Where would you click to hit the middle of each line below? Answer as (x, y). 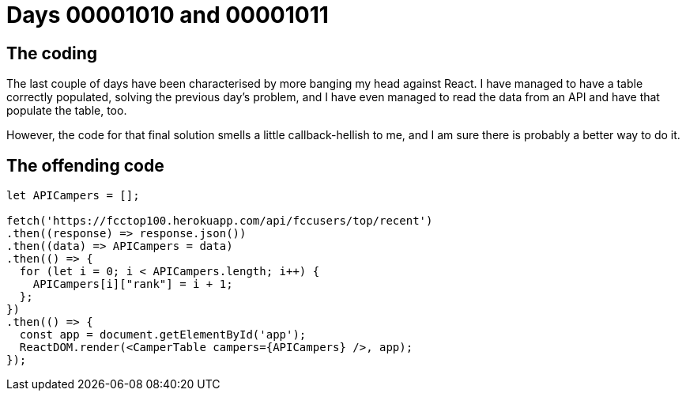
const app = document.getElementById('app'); (163, 335)
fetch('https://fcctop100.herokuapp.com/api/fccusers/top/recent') (220, 221)
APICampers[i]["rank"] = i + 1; (133, 284)
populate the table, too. (67, 111)
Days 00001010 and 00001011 (168, 15)
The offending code (85, 165)
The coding (52, 53)
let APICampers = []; (73, 196)
